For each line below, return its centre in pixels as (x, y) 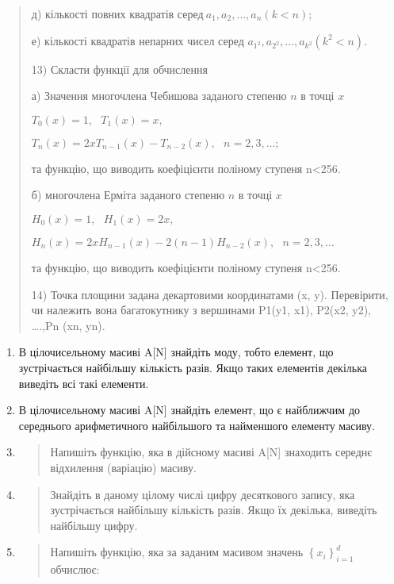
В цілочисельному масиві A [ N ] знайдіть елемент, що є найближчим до (189, 410)
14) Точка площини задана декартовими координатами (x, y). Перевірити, (210, 294)
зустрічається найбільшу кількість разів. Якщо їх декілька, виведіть (214, 510)
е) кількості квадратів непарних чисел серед (138, 40)
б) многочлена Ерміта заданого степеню (128, 195)
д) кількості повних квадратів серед (117, 13)
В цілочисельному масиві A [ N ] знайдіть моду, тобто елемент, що (176, 352)
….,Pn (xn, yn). (68, 325)
